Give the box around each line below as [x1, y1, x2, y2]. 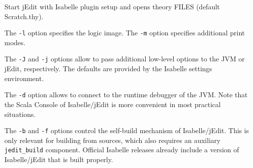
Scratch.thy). [4, 11, 44, 21]
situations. [4, 109, 36, 119]
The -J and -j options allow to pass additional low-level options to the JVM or [4, 54, 245, 64]
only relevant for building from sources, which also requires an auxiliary [4, 135, 221, 145]
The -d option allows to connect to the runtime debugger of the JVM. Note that [4, 89, 248, 100]
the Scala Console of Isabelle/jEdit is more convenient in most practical [4, 99, 221, 109]
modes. [4, 37, 26, 47]
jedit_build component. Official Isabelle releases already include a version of [4, 144, 239, 155]
